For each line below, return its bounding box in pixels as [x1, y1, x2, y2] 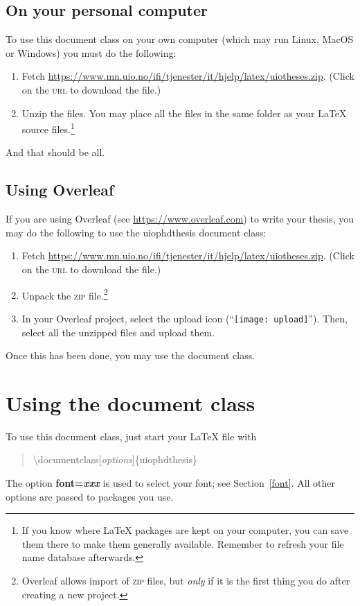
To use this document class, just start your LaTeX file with [6, 428, 257, 443]
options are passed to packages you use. [6, 489, 174, 503]
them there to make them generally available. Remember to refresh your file [21, 536, 344, 551]
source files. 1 [21, 120, 75, 136]
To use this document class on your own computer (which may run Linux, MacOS [6, 32, 354, 46]
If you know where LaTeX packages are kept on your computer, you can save [21, 523, 349, 537]
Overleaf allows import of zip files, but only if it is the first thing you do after [21, 573, 350, 587]
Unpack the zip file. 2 [21, 286, 108, 302]
